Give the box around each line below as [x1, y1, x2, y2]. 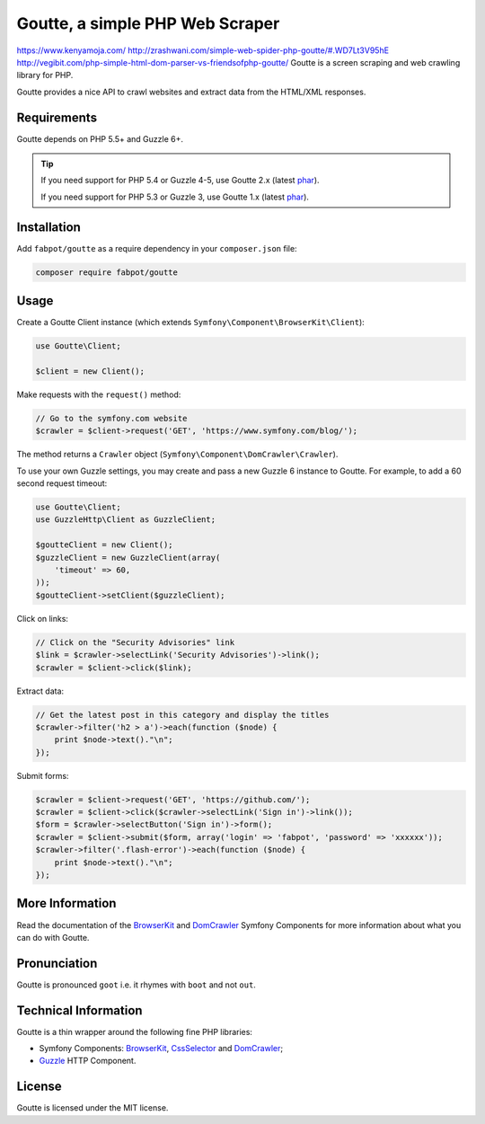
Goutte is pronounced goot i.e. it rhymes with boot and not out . [16, 979, 256, 990]
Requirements [16, 110, 98, 125]
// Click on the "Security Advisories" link [35, 637, 235, 647]
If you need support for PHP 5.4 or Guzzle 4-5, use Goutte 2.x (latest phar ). [40, 175, 320, 186]
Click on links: [16, 613, 69, 624]
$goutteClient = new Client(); [35, 540, 174, 550]
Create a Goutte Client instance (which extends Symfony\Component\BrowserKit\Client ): [16, 317, 366, 328]
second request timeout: [16, 478, 108, 489]
